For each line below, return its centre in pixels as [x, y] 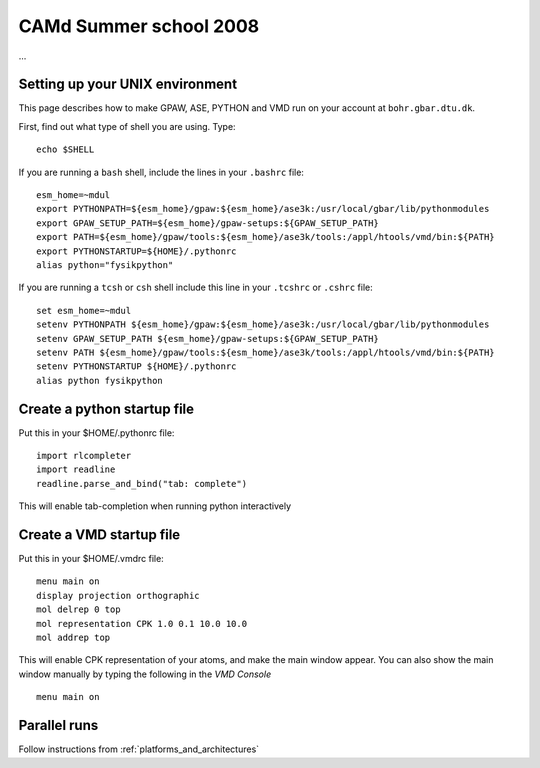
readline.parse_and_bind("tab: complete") [142, 483]
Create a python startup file [106, 408]
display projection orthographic [118, 595]
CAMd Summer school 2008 [139, 26]
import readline [76, 469]
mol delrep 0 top [78, 609]
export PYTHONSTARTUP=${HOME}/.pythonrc [136, 251]
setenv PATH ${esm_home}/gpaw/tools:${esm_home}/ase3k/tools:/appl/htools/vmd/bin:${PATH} [265, 352]
